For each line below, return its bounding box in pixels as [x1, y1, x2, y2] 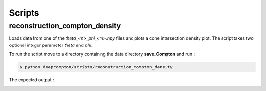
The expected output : [9, 77, 54, 83]
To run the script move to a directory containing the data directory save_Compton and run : [9, 51, 195, 57]
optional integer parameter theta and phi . [9, 42, 93, 48]
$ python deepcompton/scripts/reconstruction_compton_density [19, 64, 173, 70]
